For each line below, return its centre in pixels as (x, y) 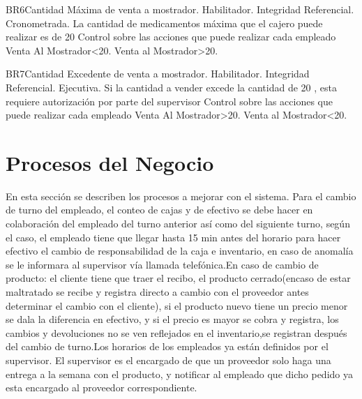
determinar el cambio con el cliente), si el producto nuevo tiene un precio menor (177, 305)
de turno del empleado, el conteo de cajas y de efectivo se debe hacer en (159, 210)
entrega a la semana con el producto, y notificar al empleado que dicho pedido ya (179, 374)
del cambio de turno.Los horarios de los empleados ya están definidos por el (167, 346)
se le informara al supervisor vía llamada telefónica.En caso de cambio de (162, 264)
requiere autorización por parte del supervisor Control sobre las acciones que (169, 101)
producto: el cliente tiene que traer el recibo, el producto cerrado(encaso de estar (178, 278)
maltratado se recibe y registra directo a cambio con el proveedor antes (157, 292)
